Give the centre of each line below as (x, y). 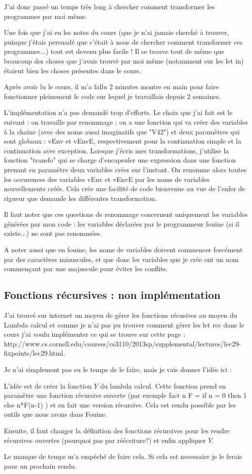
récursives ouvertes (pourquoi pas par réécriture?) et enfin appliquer (105, 440)
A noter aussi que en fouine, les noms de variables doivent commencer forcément (123, 250)
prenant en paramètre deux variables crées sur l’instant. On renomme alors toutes (125, 169)
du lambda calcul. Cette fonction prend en (163, 385)
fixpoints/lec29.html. (35, 353)
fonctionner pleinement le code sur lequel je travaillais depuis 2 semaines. (112, 96)
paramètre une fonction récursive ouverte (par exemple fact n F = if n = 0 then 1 (125, 395)
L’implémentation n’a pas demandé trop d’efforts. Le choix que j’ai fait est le (118, 112)
